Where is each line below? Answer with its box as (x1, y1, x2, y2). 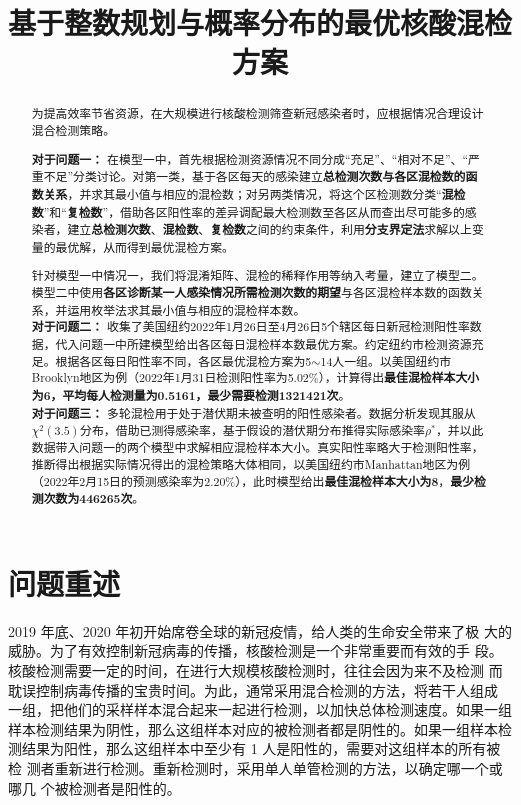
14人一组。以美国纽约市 (320, 352, 452, 369)
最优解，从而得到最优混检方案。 (55, 238, 234, 255)
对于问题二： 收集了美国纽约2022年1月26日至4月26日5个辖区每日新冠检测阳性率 (31, 318, 470, 336)
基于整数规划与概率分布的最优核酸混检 (8, 2, 513, 43)
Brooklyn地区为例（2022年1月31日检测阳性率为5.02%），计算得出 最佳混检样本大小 (31, 369, 480, 387)
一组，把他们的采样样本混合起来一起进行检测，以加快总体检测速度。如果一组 (8, 699, 512, 720)
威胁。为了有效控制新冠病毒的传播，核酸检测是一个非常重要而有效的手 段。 (8, 640, 503, 661)
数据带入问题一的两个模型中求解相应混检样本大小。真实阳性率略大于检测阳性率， (31, 439, 484, 456)
